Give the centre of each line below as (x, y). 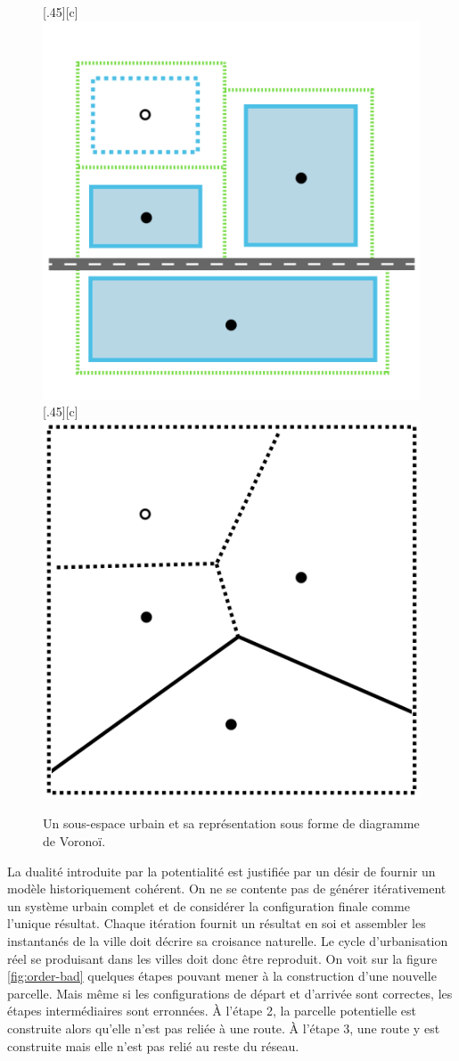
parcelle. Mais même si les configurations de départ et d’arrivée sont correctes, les (230, 993)
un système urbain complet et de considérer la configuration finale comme (209, 905)
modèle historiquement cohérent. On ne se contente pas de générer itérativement (227, 888)
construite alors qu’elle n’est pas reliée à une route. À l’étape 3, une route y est (224, 1028)
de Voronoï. (74, 840)
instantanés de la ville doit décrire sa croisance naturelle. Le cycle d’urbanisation (228, 940)
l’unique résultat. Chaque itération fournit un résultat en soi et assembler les (217, 923)
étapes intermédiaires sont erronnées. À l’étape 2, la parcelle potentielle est (212, 1011)
